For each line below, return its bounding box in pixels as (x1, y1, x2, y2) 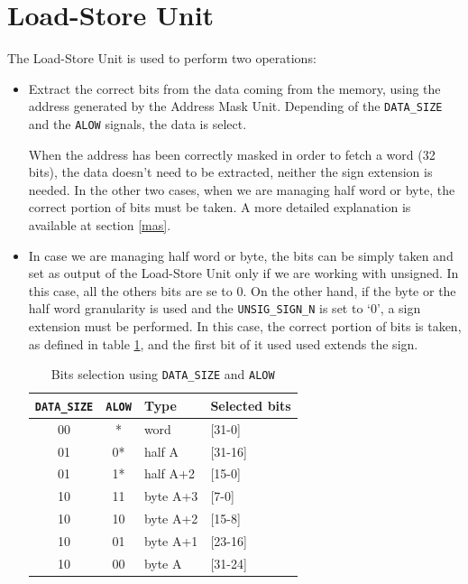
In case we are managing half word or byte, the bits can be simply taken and (28, 246, 454, 264)
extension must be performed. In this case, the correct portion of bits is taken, (28, 317, 462, 336)
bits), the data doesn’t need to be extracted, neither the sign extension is (28, 162, 433, 181)
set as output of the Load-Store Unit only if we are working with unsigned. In (28, 264, 459, 283)
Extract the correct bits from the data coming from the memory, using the (28, 79, 441, 97)
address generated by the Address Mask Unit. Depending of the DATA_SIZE (28, 97, 443, 116)
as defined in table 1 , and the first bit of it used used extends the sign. (28, 334, 418, 353)
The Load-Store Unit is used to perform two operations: (7, 49, 317, 68)
